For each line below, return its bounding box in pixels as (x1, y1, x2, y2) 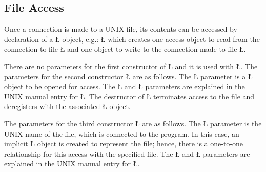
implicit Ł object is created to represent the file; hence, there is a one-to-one (4, 138, 243, 149)
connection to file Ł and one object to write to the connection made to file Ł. (4, 44, 246, 54)
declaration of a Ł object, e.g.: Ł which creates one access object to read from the (4, 33, 260, 44)
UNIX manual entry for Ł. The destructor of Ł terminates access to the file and (4, 91, 255, 101)
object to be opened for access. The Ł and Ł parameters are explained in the (4, 81, 245, 92)
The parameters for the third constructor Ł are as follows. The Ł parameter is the (4, 118, 262, 128)
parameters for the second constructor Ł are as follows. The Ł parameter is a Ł (4, 71, 253, 81)
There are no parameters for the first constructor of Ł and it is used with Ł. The (4, 60, 258, 71)
